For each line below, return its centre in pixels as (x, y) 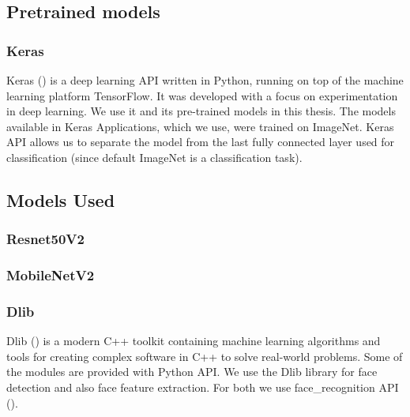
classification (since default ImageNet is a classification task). (154, 157)
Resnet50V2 (45, 239)
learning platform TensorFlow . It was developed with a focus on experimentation (202, 95)
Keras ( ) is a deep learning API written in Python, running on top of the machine (205, 80)
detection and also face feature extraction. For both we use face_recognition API (203, 387)
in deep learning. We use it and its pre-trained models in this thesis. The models (201, 111)
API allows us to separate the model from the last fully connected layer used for (201, 142)
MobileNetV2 (51, 275)
